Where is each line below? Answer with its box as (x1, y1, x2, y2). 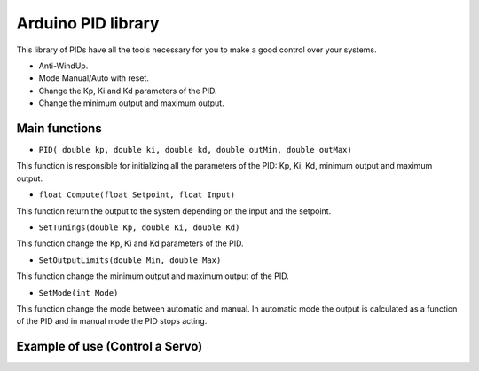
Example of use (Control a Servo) (16, 339, 203, 354)
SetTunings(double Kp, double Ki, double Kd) (38, 222, 240, 233)
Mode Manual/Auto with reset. (38, 73, 150, 83)
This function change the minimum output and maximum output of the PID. (16, 271, 289, 281)
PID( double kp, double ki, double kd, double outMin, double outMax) (38, 145, 352, 155)
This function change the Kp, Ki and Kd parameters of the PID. (16, 238, 244, 249)
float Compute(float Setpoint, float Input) (38, 190, 236, 200)
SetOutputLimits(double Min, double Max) (38, 255, 222, 265)
